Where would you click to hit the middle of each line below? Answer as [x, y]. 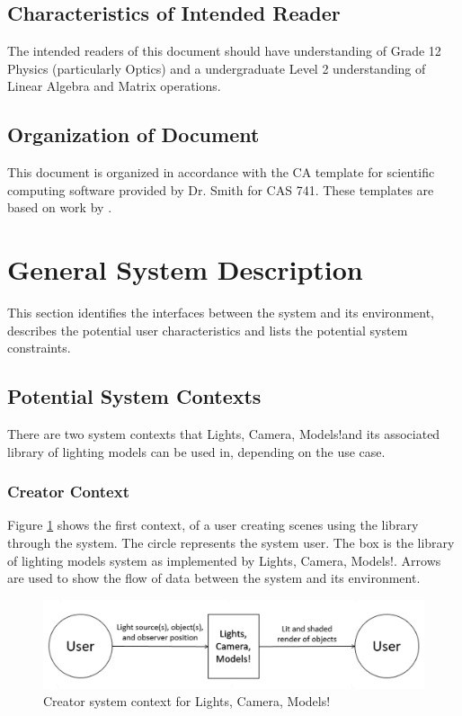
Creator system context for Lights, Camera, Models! [187, 701]
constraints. [39, 348]
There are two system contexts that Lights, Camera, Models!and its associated [224, 434]
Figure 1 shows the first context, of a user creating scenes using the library [213, 525]
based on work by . [60, 207]
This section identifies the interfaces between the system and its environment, [221, 313]
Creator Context [68, 492]
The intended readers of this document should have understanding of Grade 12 [224, 51]
